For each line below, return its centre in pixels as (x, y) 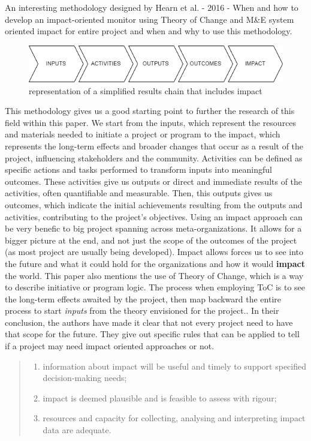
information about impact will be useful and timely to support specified (175, 366)
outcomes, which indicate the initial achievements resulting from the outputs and (154, 204)
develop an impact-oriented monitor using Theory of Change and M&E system (150, 19)
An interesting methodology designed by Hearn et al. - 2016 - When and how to (152, 7)
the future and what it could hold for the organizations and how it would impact (155, 263)
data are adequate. (77, 430)
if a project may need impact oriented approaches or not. (110, 346)
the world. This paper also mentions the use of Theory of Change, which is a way (154, 275)
